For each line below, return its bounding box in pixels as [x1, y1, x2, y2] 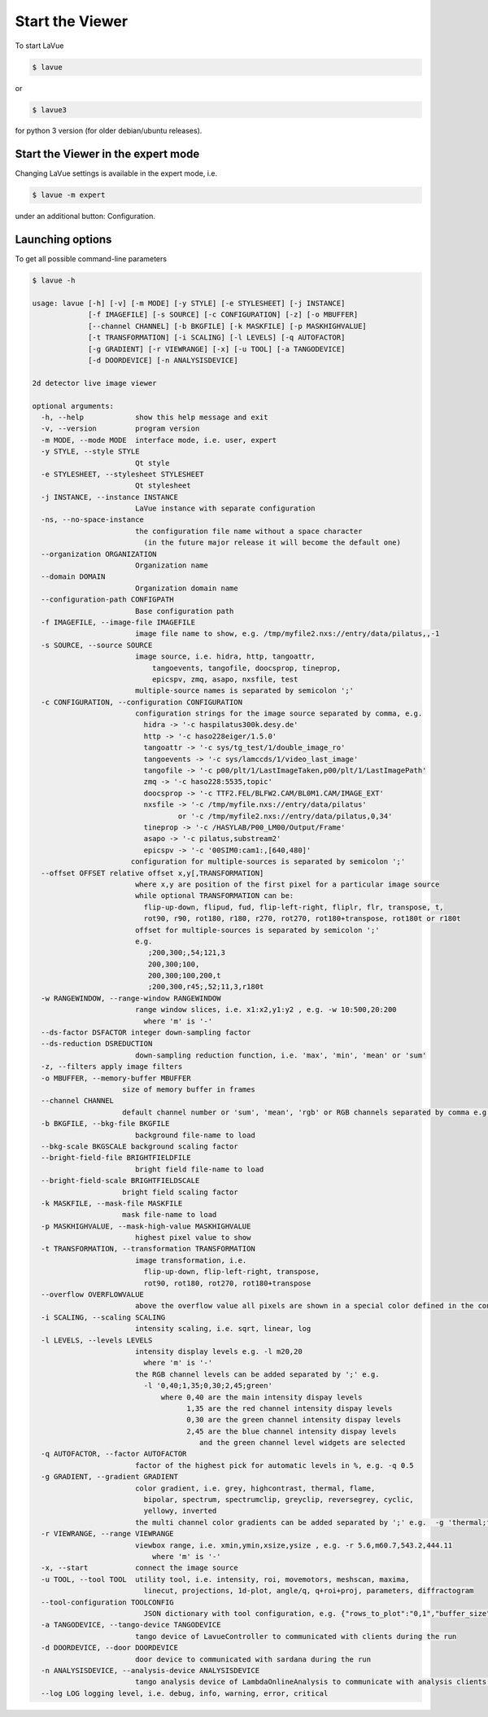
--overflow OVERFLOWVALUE [41, 1290, 144, 1299]
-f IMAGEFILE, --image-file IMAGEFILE [41, 617, 195, 627]
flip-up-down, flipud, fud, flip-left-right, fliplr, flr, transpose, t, [143, 902, 444, 912]
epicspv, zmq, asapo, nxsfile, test [151, 674, 298, 684]
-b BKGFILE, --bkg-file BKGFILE [41, 1119, 170, 1128]
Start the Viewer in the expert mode [15, 147, 200, 161]
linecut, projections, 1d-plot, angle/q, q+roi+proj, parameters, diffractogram [143, 1586, 474, 1596]
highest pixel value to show [134, 1233, 251, 1242]
